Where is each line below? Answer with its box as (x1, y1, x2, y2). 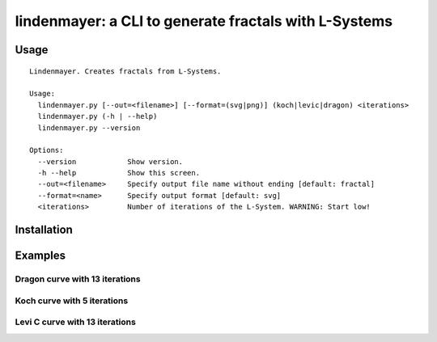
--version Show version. (37, 157, 184, 166)
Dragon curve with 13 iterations (15, 273, 141, 285)
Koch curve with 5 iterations (15, 295, 129, 306)
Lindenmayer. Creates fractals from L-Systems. (29, 66, 222, 76)
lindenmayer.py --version (37, 123, 141, 133)
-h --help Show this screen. (37, 168, 201, 178)
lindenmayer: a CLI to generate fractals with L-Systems (15, 12, 392, 30)
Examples (15, 249, 66, 263)
